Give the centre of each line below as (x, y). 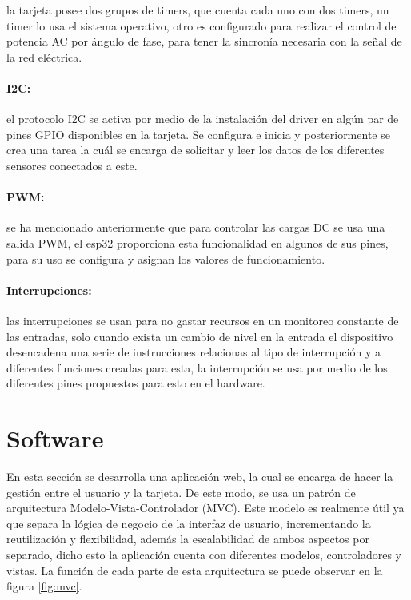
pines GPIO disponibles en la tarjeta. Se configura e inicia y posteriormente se (198, 134)
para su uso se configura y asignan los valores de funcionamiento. (166, 258)
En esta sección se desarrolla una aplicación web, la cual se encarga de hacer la (200, 477)
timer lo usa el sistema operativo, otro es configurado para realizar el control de (202, 25)
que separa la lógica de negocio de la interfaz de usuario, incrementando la (189, 523)
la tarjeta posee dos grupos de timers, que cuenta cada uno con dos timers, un (198, 10)
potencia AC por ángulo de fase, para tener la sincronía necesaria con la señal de (204, 41)
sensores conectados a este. (72, 165)
